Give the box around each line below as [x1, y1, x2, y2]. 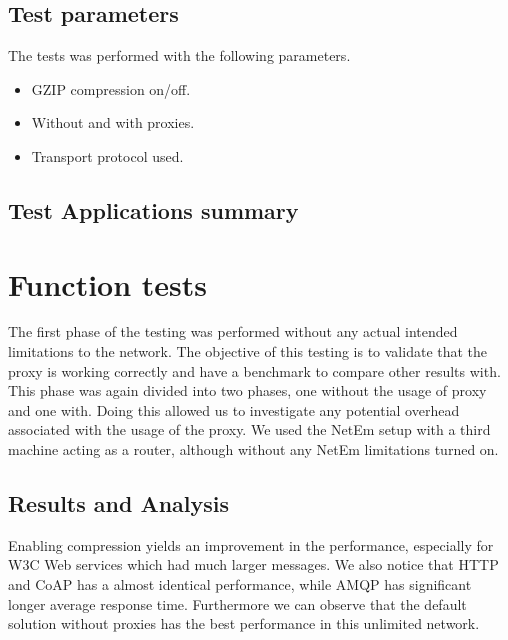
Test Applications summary [8, 194, 299, 225]
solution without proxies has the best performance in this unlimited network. [8, 613, 480, 634]
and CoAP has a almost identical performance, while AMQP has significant [8, 574, 472, 595]
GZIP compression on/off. [31, 78, 191, 99]
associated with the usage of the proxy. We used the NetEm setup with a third [8, 419, 491, 440]
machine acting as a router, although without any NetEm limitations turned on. [8, 439, 499, 460]
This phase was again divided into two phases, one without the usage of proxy [8, 380, 487, 401]
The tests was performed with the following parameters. [8, 45, 351, 66]
